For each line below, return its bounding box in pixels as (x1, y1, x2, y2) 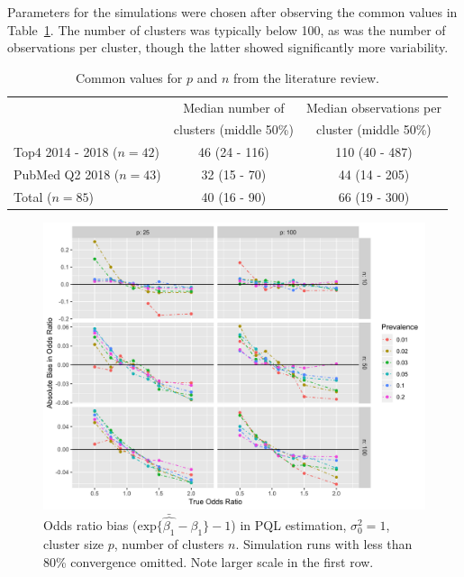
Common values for (75, 68, 183, 87)
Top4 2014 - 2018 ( (14, 142, 118, 161)
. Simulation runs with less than (235, 534, 413, 553)
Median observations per (305, 97, 441, 116)
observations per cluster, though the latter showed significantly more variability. (7, 38, 449, 57)
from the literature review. (233, 68, 379, 87)
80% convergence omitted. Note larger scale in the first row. (43, 552, 374, 571)
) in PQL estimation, (231, 516, 347, 535)
